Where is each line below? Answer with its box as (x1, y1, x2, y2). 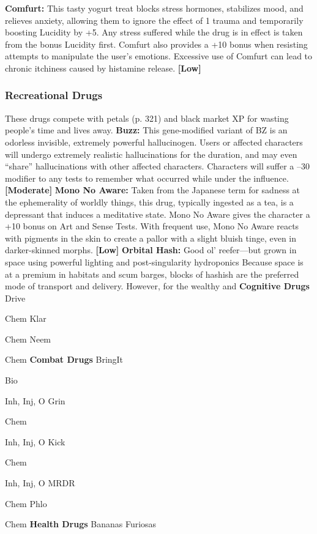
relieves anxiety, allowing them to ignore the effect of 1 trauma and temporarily (5, 13, 304, 26)
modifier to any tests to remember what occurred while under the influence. (5, 171, 289, 184)
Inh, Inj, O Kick (5, 435, 65, 448)
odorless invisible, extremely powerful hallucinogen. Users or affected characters (5, 135, 303, 148)
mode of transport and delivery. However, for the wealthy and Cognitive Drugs (5, 280, 310, 292)
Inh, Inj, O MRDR (5, 477, 75, 489)
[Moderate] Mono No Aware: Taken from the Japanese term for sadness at (5, 184, 300, 196)
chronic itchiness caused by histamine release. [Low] (5, 61, 201, 74)
